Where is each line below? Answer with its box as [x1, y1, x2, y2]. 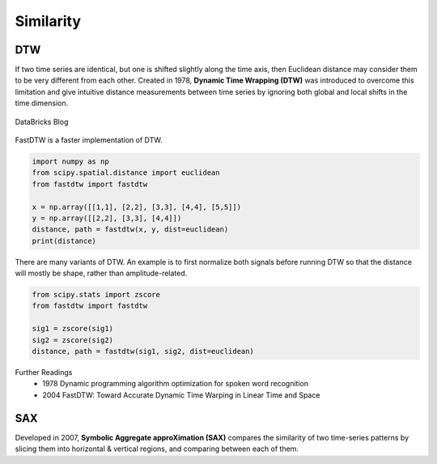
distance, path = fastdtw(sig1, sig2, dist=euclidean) [32, 347, 254, 356]
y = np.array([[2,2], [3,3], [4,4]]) [32, 213, 182, 223]
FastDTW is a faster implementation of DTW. [15, 135, 163, 145]
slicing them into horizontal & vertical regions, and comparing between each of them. [15, 444, 299, 453]
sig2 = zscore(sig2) [32, 335, 113, 344]
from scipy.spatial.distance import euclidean [32, 168, 220, 177]
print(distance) [32, 236, 97, 245]
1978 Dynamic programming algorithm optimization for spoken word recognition [42, 379, 309, 389]
